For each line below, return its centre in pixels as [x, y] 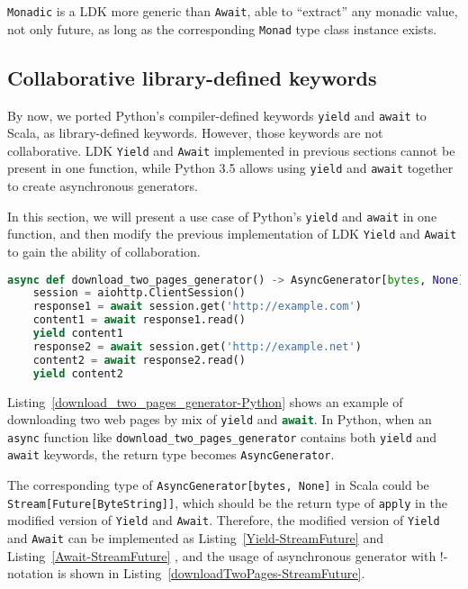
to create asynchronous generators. [103, 186]
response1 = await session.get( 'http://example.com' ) [197, 307]
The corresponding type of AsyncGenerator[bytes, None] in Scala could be [218, 485]
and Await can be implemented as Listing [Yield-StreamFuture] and [195, 538]
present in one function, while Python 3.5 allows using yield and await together [230, 168]
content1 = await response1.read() [139, 320]
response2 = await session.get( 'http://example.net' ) [197, 346]
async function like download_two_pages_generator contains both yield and [222, 436]
